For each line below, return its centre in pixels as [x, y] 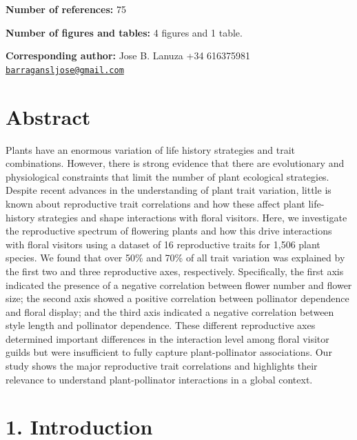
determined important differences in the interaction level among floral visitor [167, 338]
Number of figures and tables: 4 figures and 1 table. [124, 32]
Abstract [48, 116]
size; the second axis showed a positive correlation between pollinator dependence [177, 298]
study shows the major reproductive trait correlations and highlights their [162, 366]
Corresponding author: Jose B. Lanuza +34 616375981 [128, 56]
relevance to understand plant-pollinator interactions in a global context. [159, 379]
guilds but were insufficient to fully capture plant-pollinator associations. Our [169, 352]
